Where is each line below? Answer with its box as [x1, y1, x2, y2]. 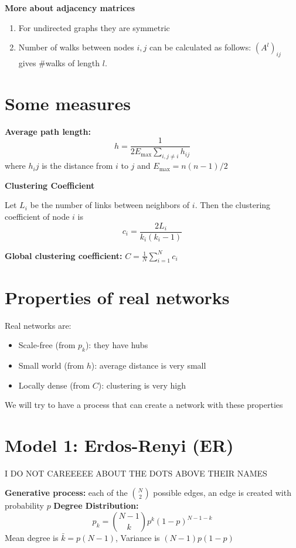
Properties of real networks [5, 285, 230, 309]
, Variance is [115, 532, 160, 543]
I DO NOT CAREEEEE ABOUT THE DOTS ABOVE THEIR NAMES [5, 467, 267, 479]
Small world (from [18, 359, 84, 371]
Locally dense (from [18, 379, 90, 391]
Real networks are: [5, 319, 72, 331]
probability [5, 499, 44, 512]
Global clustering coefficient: [5, 249, 123, 261]
